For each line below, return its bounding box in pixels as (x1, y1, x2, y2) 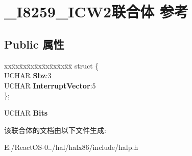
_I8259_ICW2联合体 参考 (4, 1, 188, 22)
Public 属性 (4, 36, 64, 52)
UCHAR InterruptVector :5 (4, 80, 96, 91)
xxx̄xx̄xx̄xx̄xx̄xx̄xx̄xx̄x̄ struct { (4, 60, 99, 71)
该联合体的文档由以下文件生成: (4, 124, 106, 135)
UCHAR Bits (4, 107, 48, 118)
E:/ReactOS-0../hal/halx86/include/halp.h (4, 142, 138, 152)
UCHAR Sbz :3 (4, 70, 52, 81)
